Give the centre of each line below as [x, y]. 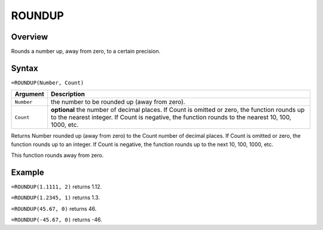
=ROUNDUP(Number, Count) [47, 83]
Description [68, 94]
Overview [30, 37]
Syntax [25, 68]
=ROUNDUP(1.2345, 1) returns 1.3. [55, 198]
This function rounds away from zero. [57, 155]
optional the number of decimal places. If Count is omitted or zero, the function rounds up [178, 110]
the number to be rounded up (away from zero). [118, 102]
